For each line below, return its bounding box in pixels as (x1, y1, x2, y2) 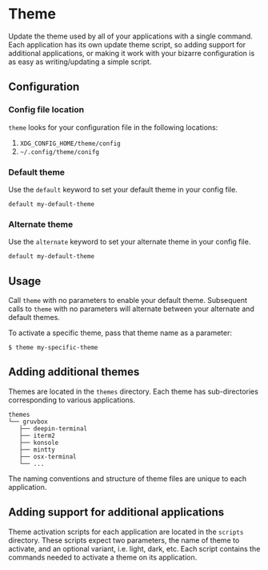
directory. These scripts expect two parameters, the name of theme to (8, 535, 240, 545)
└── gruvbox (8, 418, 48, 426)
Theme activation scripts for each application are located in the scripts (8, 527, 244, 536)
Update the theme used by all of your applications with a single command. (8, 31, 254, 41)
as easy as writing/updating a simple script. (8, 57, 152, 67)
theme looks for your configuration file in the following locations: (8, 122, 218, 132)
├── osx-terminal (18, 452, 78, 461)
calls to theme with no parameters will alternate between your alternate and (8, 304, 254, 313)
